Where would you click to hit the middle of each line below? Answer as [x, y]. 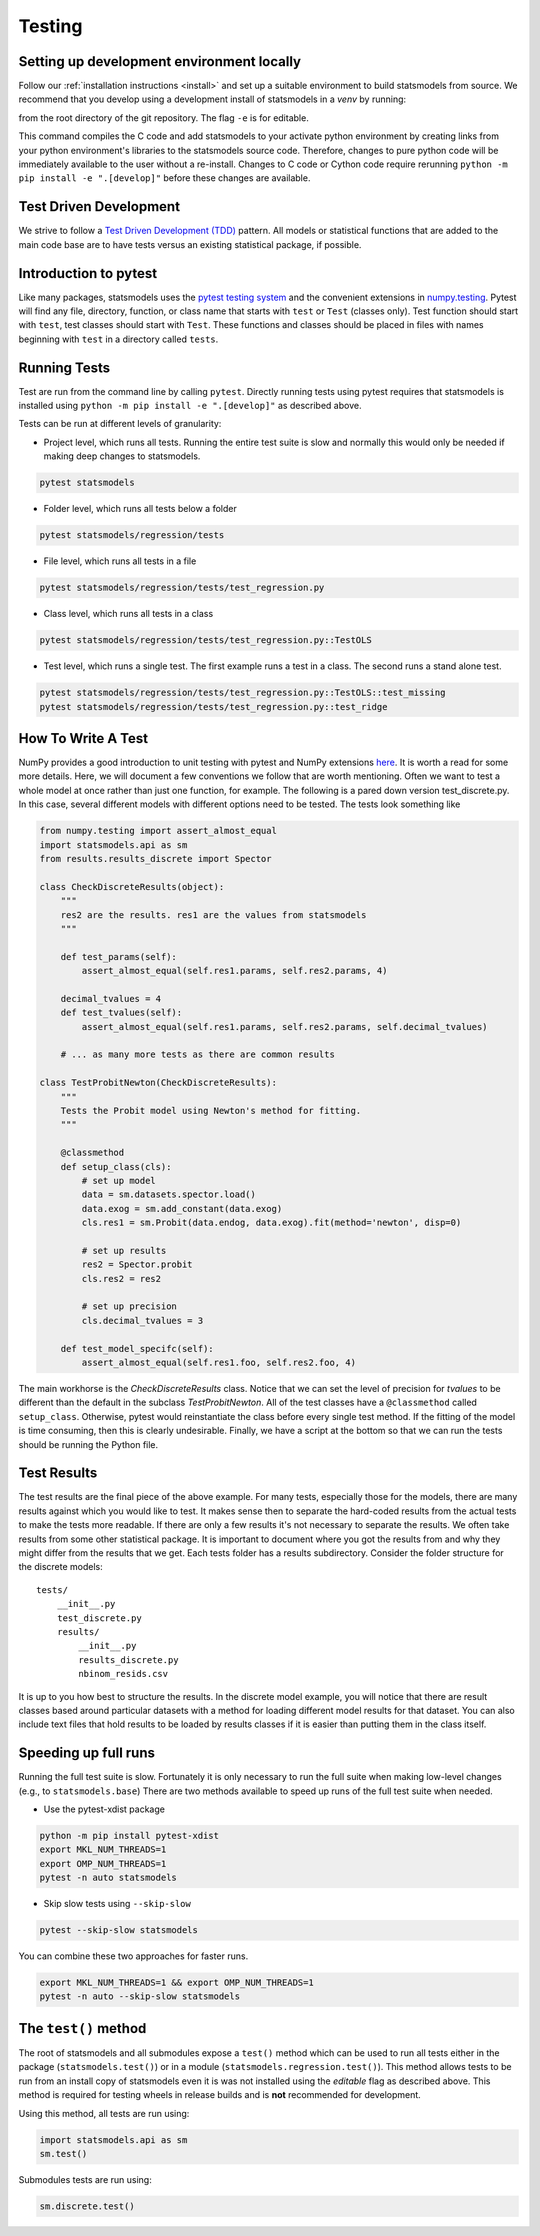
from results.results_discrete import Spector [155, 858]
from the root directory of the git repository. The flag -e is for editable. [163, 117]
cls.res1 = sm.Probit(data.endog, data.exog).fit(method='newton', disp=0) [271, 1223]
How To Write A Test [83, 738]
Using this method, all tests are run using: [104, 2113]
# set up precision [129, 1306]
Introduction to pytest [88, 273]
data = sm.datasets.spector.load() [169, 1194]
